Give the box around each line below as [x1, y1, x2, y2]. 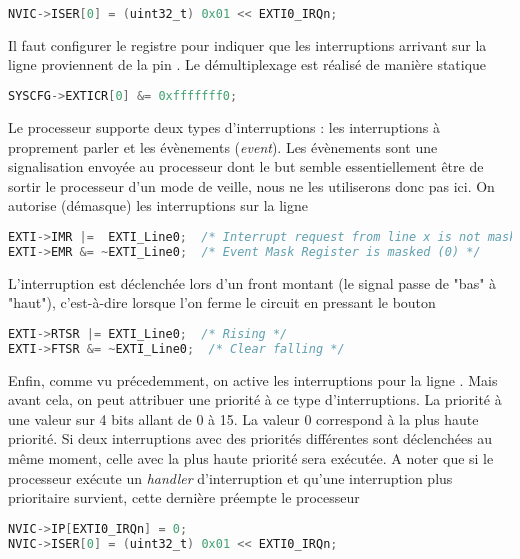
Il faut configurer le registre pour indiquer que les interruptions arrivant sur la [8, 34, 487, 55]
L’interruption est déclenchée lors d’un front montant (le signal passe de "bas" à [8, 272, 497, 293]
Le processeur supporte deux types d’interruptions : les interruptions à [8, 116, 440, 137]
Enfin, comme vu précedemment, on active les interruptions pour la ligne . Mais [8, 369, 498, 390]
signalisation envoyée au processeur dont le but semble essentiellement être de [8, 156, 484, 177]
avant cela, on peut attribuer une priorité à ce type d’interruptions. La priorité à [8, 389, 502, 410]
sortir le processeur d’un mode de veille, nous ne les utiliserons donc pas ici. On [8, 175, 495, 196]
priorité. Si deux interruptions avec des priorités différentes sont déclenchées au [8, 428, 493, 449]
